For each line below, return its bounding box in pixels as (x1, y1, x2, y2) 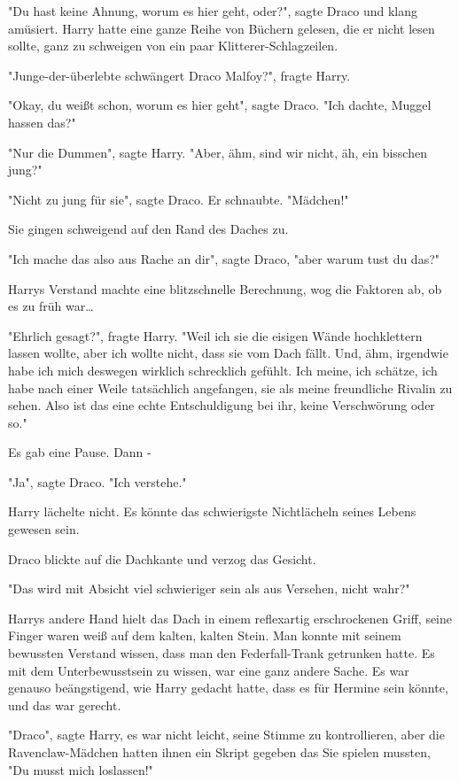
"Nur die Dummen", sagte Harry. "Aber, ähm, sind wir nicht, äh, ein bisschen (8, 143, 427, 161)
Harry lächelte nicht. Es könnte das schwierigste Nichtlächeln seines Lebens (8, 502, 416, 521)
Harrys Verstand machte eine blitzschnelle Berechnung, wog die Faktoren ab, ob (8, 279, 442, 298)
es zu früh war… (8, 297, 94, 315)
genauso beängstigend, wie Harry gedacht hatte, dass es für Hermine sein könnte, (8, 678, 448, 697)
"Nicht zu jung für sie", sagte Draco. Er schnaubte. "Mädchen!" (8, 190, 349, 208)
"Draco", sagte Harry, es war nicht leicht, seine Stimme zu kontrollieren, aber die (8, 725, 445, 744)
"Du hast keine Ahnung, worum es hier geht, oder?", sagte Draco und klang (8, 2, 417, 19)
